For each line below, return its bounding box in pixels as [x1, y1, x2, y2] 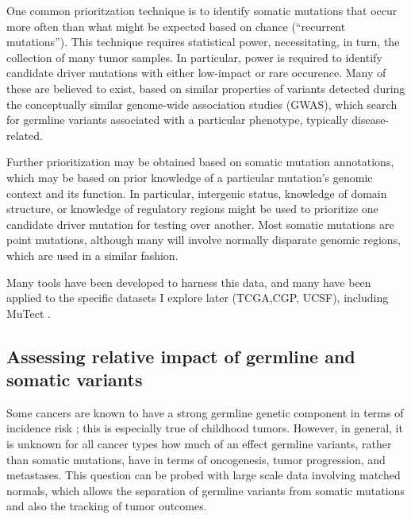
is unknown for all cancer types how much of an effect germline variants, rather [6, 436, 392, 452]
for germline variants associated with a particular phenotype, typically [6, 111, 348, 128]
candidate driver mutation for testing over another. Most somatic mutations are [6, 215, 394, 232]
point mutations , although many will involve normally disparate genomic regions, [6, 231, 401, 248]
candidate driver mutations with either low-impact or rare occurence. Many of [6, 64, 386, 81]
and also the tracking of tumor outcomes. [6, 498, 207, 514]
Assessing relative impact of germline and [6, 343, 355, 368]
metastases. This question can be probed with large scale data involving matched [6, 467, 401, 483]
